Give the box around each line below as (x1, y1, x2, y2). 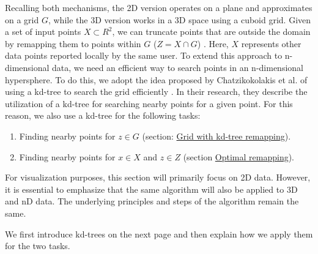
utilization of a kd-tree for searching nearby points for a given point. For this (5, 97, 293, 110)
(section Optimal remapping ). (183, 150, 295, 163)
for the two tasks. (5, 239, 70, 252)
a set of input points (5, 25, 81, 38)
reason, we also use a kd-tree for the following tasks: (5, 109, 201, 122)
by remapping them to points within (5, 37, 141, 50)
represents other (241, 37, 301, 50)
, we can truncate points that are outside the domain (112, 25, 311, 38)
